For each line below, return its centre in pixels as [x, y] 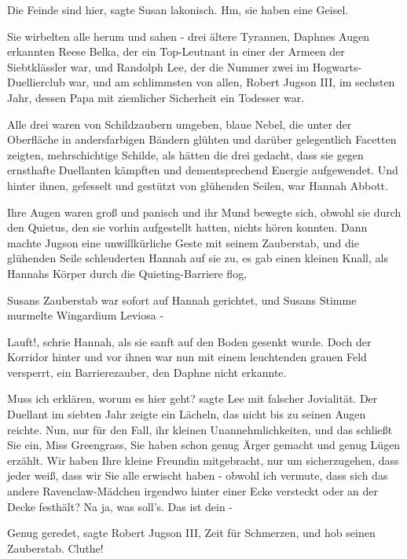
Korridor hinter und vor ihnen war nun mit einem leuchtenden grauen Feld [187, 357]
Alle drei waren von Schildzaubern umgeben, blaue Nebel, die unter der [180, 124]
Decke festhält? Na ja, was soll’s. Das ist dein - [120, 506]
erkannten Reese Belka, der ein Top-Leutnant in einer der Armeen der [176, 51]
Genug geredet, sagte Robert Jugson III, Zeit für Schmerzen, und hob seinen [191, 533]
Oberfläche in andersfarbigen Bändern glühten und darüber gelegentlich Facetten [202, 139]
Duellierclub [36, 82]
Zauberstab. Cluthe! [55, 548]
